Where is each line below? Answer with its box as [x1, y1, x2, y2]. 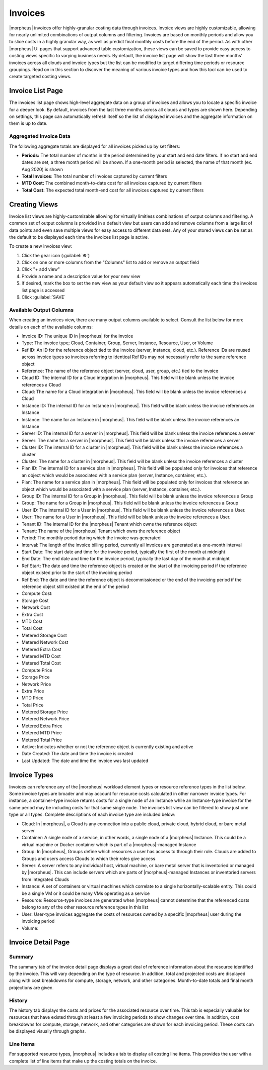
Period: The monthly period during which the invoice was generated [21, 535, 161, 541]
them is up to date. [9, 120, 48, 126]
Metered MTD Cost [21, 653, 61, 659]
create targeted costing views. [9, 74, 71, 80]
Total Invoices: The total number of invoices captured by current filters [21, 173, 167, 179]
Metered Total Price [21, 737, 62, 743]
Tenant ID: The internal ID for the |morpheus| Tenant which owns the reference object [21, 521, 197, 527]
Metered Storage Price [21, 709, 68, 715]
